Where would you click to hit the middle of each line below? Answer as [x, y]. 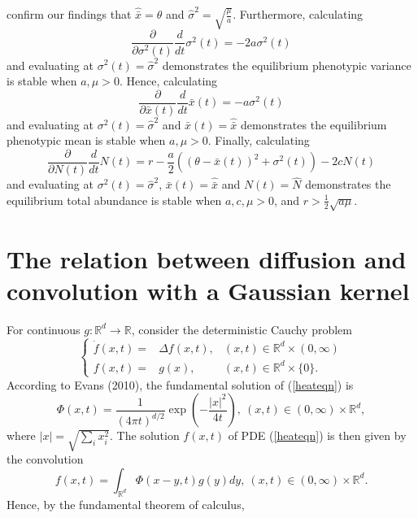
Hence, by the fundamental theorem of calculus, [126, 504]
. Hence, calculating [168, 81]
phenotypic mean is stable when [86, 140]
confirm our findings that [69, 14]
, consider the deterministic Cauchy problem [242, 329]
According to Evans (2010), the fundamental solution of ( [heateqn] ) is [180, 384]
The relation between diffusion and [207, 258]
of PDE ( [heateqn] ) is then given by [317, 435]
